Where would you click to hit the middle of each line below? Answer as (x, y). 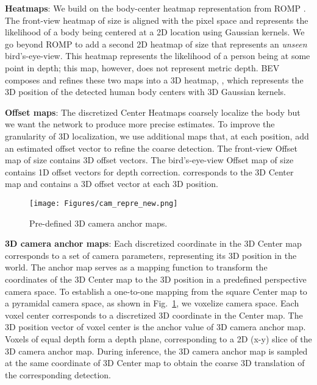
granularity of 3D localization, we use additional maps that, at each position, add (157, 136)
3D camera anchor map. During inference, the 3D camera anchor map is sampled (156, 351)
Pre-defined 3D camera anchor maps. (98, 223)
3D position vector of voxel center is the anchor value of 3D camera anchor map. (155, 327)
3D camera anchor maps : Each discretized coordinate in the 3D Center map (153, 243)
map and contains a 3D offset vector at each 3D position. (112, 184)
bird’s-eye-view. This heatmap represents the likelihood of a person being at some (158, 56)
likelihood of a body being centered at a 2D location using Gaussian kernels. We (155, 32)
